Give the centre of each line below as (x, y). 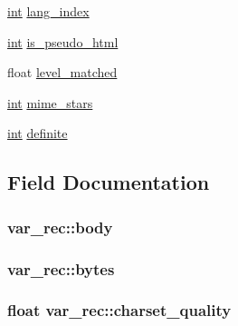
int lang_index (48, 11)
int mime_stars (50, 102)
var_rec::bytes (61, 268)
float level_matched (62, 72)
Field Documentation (109, 182)
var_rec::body (60, 227)
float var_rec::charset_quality (119, 310)
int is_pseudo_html (63, 41)
